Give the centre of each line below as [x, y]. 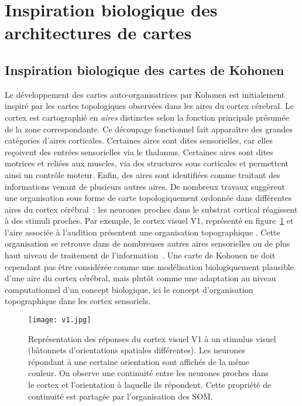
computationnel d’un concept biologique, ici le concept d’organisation [129, 289]
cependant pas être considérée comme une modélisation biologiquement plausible [149, 266]
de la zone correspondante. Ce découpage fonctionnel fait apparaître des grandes [149, 129]
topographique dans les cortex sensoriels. [78, 301]
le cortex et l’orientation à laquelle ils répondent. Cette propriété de [150, 385]
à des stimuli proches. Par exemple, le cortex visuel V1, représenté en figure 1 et [149, 221]
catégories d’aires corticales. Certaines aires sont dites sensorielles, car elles [139, 140]
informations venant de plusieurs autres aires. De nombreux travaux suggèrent [145, 186]
